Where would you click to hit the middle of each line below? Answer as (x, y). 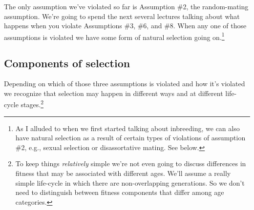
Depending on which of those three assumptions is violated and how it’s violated (125, 84)
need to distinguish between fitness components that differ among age (120, 192)
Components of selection (67, 63)
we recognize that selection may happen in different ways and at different (114, 93)
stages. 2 (32, 104)
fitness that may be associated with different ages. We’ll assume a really (123, 173)
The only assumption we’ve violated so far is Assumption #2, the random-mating (126, 6)
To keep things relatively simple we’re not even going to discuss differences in (131, 163)
